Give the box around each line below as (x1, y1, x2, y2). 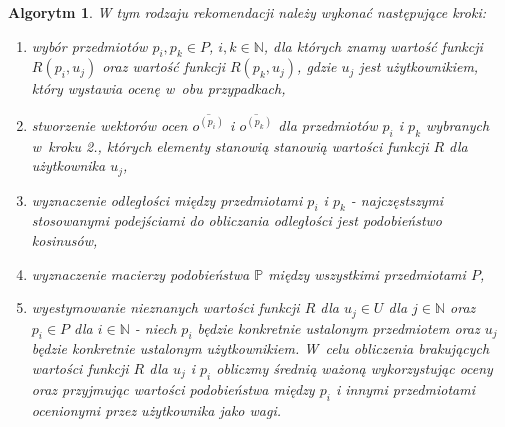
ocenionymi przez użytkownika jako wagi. (31, 399, 282, 420)
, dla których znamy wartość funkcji (263, 35, 483, 56)
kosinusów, (31, 229, 98, 250)
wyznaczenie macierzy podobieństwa (31, 263, 250, 284)
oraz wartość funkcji (102, 56, 225, 77)
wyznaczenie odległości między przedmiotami (31, 189, 303, 210)
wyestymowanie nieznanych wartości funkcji (31, 297, 300, 318)
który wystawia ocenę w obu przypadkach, (31, 78, 286, 99)
